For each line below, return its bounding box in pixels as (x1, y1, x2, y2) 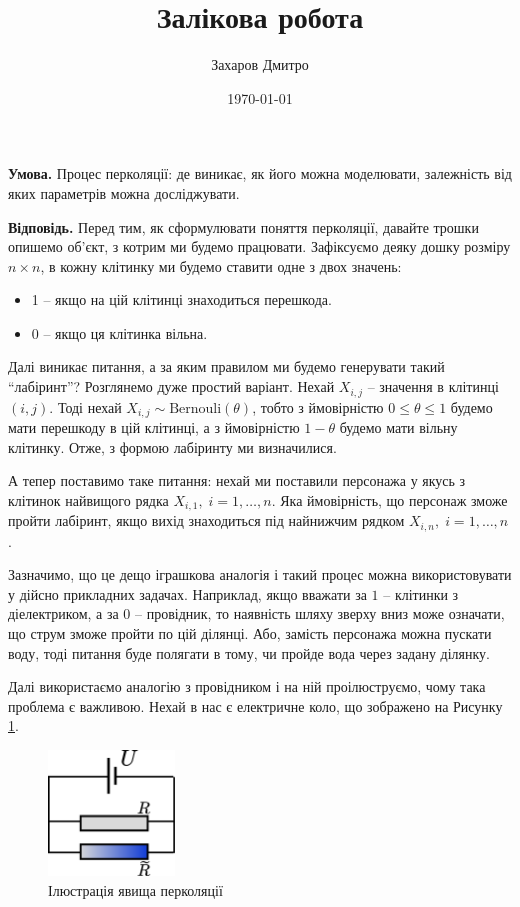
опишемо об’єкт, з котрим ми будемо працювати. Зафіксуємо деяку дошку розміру (8, 236, 511, 257)
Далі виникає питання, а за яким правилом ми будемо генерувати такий (8, 356, 445, 377)
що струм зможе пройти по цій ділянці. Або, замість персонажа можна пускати (8, 623, 492, 644)
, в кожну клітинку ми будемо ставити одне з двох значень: (40, 255, 402, 276)
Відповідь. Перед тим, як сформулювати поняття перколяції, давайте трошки (8, 216, 479, 237)
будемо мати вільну (339, 416, 458, 437)
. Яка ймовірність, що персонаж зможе (271, 489, 508, 510)
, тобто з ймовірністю (252, 396, 384, 417)
